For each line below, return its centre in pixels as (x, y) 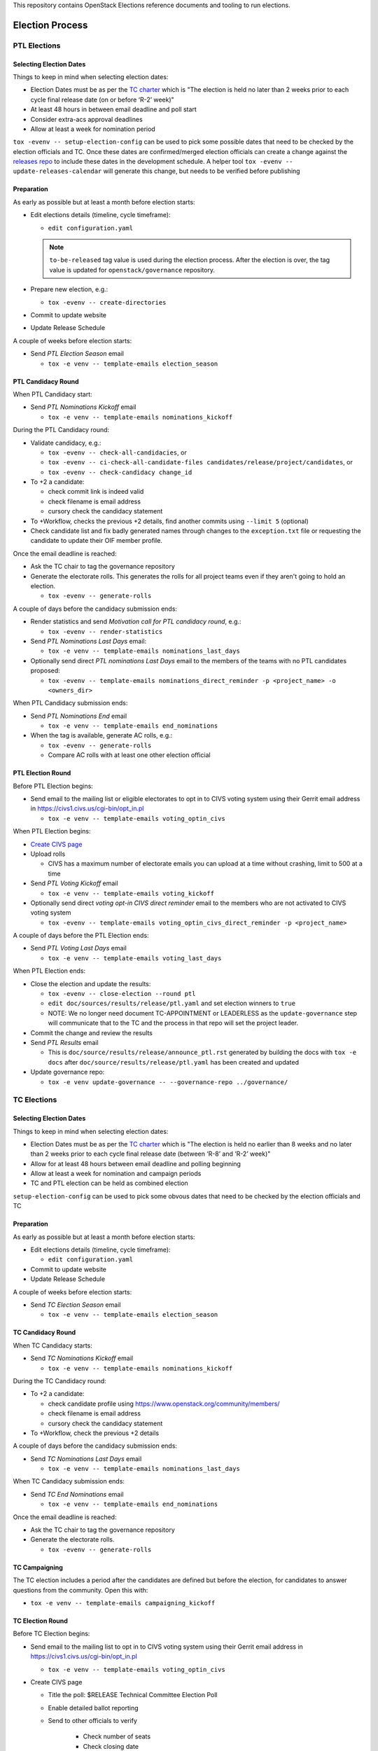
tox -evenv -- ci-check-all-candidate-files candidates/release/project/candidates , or (200, 462)
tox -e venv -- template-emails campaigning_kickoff (123, 1603)
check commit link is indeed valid (96, 492)
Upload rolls (48, 854)
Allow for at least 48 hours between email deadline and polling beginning (136, 1163)
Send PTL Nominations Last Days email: (89, 641)
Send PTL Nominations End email (79, 716)
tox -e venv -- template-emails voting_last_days (135, 958)
